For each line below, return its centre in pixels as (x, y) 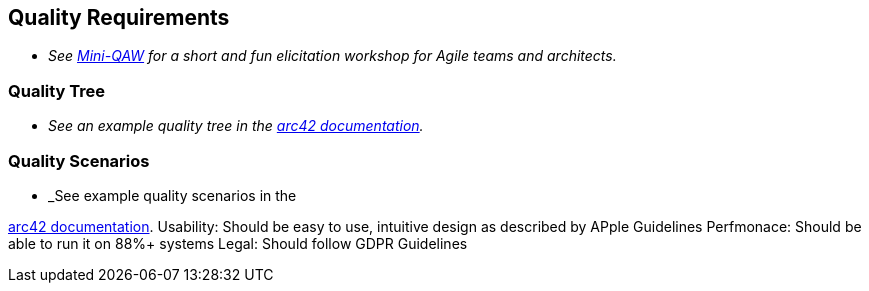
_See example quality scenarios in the (172, 195)
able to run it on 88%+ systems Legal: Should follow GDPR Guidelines (238, 243)
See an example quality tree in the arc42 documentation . (236, 126)
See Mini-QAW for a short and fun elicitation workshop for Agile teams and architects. (332, 56)
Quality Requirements (119, 17)
